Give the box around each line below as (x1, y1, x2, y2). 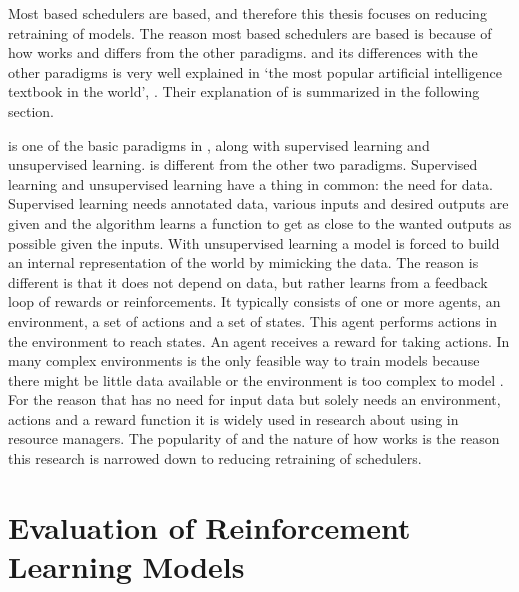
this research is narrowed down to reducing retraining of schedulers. (8, 448, 422, 469)
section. (8, 100, 54, 121)
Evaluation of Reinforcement (8, 506, 411, 547)
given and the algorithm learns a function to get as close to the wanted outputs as (8, 212, 512, 233)
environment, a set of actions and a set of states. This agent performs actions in (8, 310, 498, 331)
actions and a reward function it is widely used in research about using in (8, 408, 459, 429)
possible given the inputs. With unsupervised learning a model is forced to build (8, 232, 500, 253)
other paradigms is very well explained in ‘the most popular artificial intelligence (8, 61, 502, 82)
